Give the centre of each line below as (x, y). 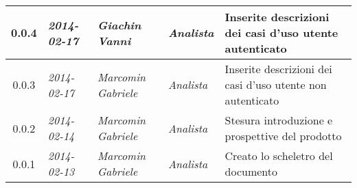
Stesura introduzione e (279, 120)
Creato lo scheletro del (279, 156)
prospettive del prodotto (283, 136)
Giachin (119, 25)
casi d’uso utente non (276, 84)
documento (251, 171)
